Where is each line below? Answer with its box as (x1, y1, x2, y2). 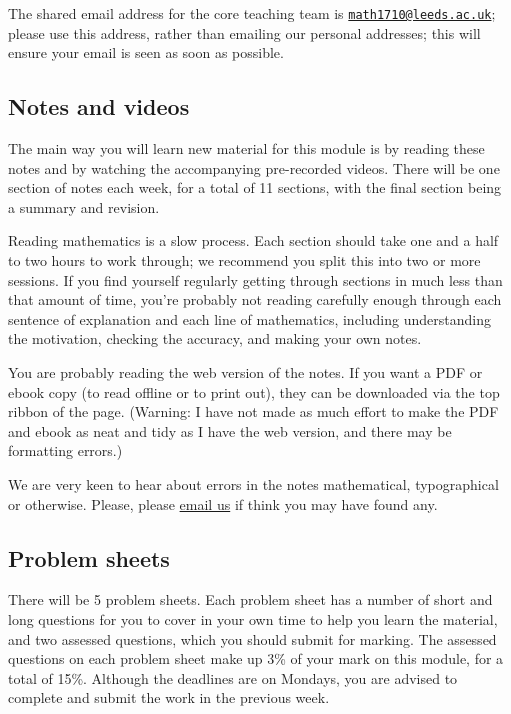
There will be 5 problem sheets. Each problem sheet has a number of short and (8, 589, 493, 610)
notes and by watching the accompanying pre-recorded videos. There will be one (8, 157, 500, 178)
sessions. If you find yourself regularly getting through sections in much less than (8, 269, 503, 290)
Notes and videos (8, 91, 190, 122)
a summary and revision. (8, 196, 160, 217)
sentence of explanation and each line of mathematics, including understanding (8, 308, 491, 329)
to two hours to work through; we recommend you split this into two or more (8, 250, 481, 271)
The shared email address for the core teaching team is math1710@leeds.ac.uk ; (8, 3, 496, 23)
